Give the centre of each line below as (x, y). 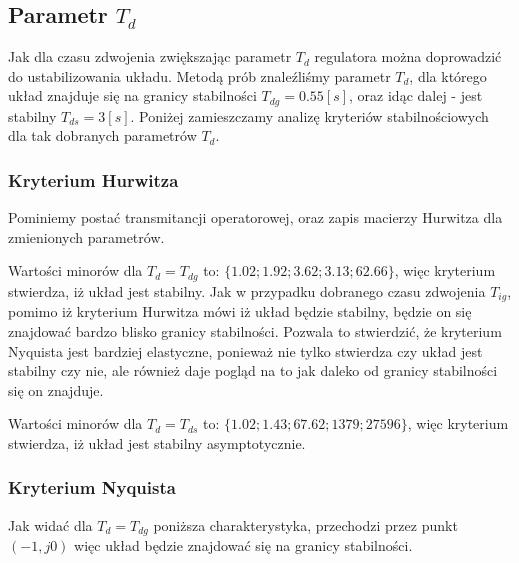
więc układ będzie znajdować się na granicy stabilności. (243, 545)
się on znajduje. (56, 389)
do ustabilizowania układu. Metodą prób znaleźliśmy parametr (199, 75)
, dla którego (448, 75)
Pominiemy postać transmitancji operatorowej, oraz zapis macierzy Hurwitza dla (255, 217)
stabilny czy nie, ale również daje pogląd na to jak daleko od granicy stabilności (253, 370)
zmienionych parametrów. (86, 236)
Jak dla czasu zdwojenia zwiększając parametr (150, 56)
